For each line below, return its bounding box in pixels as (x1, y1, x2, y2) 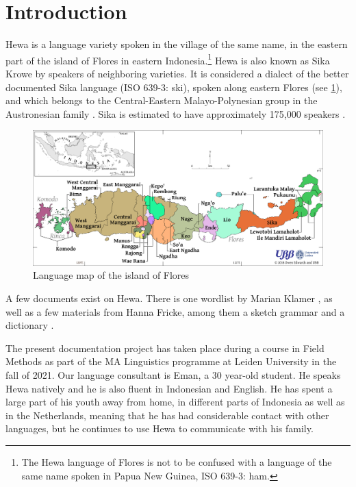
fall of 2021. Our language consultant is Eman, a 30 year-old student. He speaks (5, 368, 341, 382)
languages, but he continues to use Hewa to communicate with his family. (5, 421, 314, 436)
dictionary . (5, 318, 54, 332)
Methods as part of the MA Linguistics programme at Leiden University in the (5, 354, 337, 369)
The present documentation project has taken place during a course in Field (5, 340, 325, 355)
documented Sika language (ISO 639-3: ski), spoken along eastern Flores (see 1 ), (5, 79, 342, 94)
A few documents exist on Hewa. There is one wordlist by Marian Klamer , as (5, 291, 333, 305)
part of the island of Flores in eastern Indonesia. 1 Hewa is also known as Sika (5, 51, 330, 67)
